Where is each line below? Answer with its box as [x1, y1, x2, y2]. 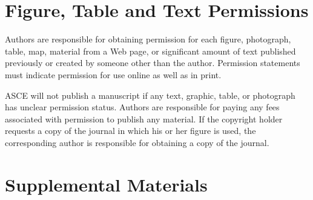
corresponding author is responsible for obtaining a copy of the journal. [5, 136, 269, 148]
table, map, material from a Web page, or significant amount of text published [5, 44, 296, 57]
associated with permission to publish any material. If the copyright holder [5, 112, 283, 125]
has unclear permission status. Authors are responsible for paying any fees [5, 101, 280, 113]
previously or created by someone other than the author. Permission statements [5, 56, 300, 69]
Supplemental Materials [5, 172, 208, 196]
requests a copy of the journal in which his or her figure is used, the [5, 124, 256, 137]
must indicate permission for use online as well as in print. [5, 68, 222, 81]
